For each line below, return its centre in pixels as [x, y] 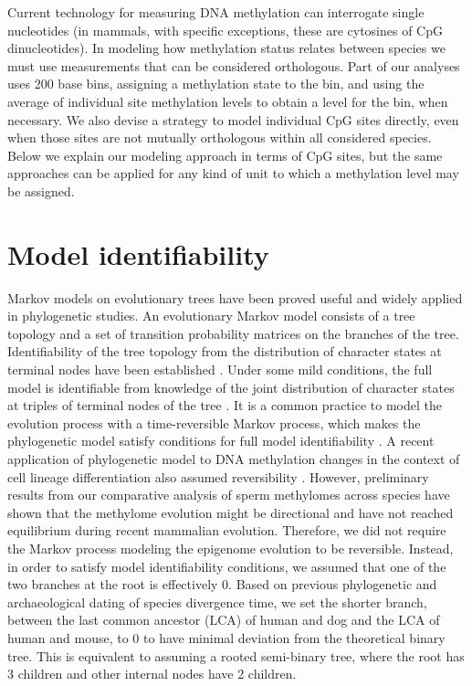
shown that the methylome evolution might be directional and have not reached [231, 512]
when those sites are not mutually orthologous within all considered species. [220, 137]
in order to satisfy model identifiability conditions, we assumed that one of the [227, 566]
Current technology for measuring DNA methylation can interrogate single [216, 12]
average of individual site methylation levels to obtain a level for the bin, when [228, 101]
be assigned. [41, 190]
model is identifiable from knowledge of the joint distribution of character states [231, 387]
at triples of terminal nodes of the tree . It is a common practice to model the [225, 405]
